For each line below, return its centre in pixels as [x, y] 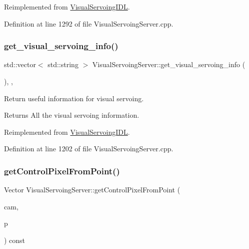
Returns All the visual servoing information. [72, 115]
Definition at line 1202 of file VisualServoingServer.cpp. [89, 149]
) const [15, 240]
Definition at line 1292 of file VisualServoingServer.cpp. [89, 23]
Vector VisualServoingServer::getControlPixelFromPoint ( [92, 190]
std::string [63, 64]
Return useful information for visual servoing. [74, 98]
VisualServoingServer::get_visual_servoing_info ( [169, 64]
